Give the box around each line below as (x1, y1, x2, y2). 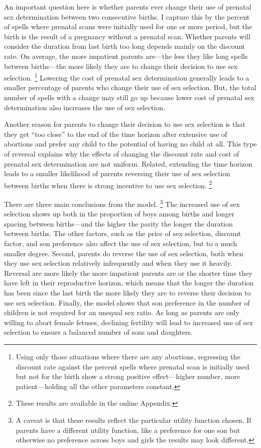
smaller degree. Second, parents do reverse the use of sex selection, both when (4, 248, 243, 258)
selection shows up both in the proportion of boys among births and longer (4, 208, 235, 219)
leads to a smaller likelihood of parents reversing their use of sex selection (4, 168, 230, 179)
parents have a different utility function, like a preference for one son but (16, 424, 240, 435)
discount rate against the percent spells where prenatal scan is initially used (16, 361, 249, 371)
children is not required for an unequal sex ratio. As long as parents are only (4, 307, 239, 318)
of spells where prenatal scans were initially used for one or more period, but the (4, 21, 252, 32)
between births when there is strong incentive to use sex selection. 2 (4, 178, 212, 190)
